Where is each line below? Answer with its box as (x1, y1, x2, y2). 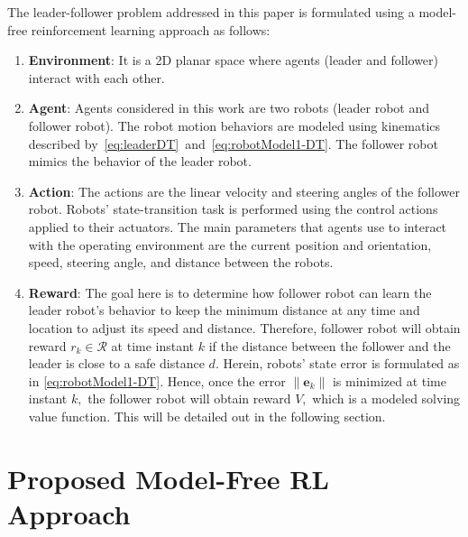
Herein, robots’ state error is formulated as (223, 354, 460, 373)
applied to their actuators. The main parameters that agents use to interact (28, 217, 447, 236)
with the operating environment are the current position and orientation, (28, 235, 432, 254)
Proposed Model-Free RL (7, 459, 329, 496)
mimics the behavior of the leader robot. (28, 152, 252, 171)
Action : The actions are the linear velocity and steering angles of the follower (28, 181, 461, 200)
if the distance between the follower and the (208, 336, 451, 355)
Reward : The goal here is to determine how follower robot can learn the (28, 282, 432, 301)
